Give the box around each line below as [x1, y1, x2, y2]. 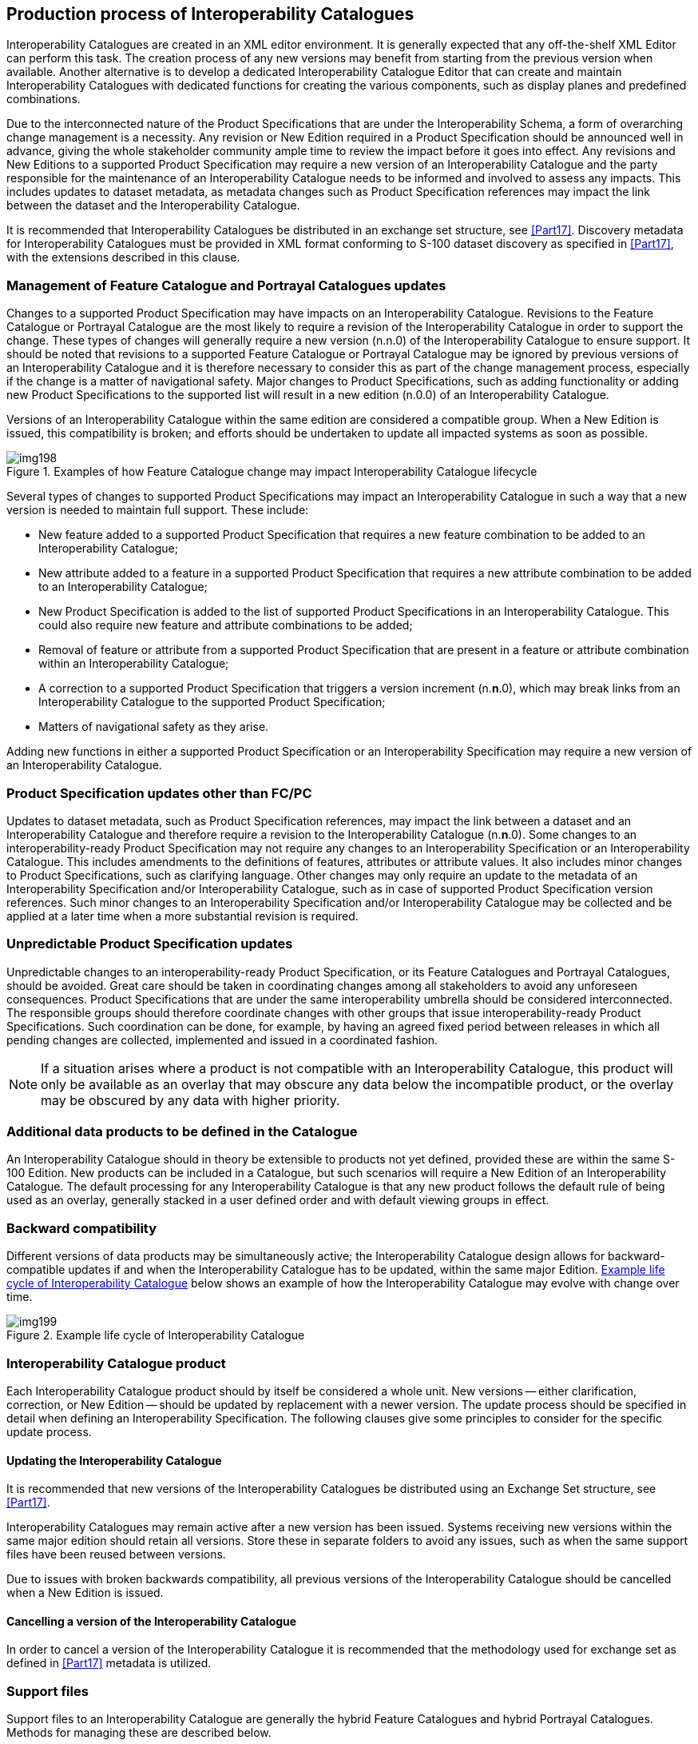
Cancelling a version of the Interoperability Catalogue [6, 1614, 297, 1628]
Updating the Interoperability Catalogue [6, 1453, 222, 1467]
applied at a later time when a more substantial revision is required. [6, 908, 359, 923]
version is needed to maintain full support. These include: [6, 503, 309, 517]
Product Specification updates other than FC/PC [6, 784, 312, 801]
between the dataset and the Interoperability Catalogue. [6, 198, 300, 213]
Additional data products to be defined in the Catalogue [6, 1123, 358, 1140]
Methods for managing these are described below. [6, 1726, 272, 1740]
